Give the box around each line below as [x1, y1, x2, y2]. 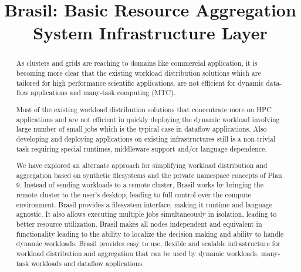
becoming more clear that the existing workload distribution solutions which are [16, 68, 261, 78]
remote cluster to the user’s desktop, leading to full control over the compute [16, 190, 251, 200]
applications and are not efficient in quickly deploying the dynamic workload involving [16, 114, 280, 124]
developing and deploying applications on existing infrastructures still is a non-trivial [16, 133, 276, 143]
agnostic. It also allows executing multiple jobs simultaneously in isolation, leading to [16, 209, 277, 219]
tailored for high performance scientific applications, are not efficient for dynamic [16, 78, 264, 88]
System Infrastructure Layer [33, 21, 268, 45]
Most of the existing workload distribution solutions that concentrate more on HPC [16, 104, 272, 114]
